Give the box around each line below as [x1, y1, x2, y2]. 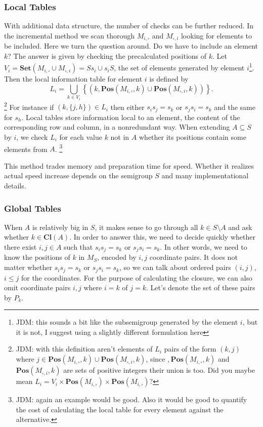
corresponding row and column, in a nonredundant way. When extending [4, 122, 230, 132]
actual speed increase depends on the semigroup [4, 170, 153, 181]
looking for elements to [181, 30, 252, 41]
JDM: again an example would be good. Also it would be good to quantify [16, 394, 247, 405]
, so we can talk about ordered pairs [119, 262, 231, 273]
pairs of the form [164, 343, 216, 354]
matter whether [4, 262, 52, 273]
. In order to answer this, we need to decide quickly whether [69, 231, 255, 242]
